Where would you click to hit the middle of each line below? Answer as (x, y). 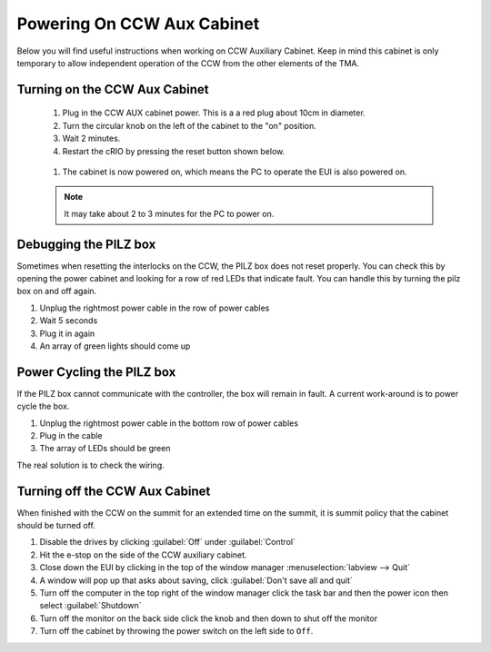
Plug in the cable (71, 436)
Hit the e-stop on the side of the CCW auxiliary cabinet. (143, 555)
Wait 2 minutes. (91, 138)
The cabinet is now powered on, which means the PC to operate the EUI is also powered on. (235, 172)
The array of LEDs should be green (105, 449)
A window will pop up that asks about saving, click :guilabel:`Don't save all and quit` (196, 580)
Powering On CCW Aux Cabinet (138, 24)
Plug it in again (67, 333)
